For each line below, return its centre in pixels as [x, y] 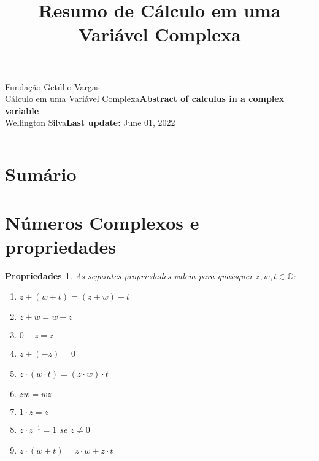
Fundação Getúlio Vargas [52, 86]
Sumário [41, 174]
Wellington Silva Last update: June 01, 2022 [90, 122]
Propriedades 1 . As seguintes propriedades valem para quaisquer [129, 275]
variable [22, 110]
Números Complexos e [102, 222]
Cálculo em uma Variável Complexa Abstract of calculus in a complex [145, 99]
